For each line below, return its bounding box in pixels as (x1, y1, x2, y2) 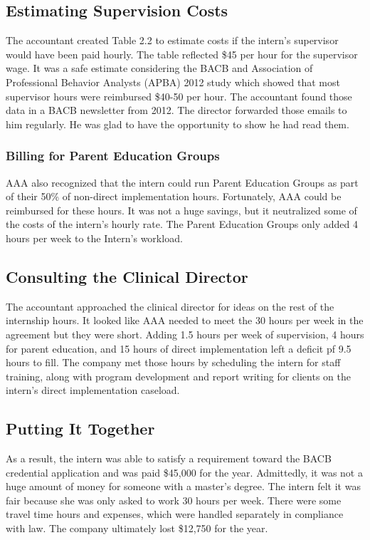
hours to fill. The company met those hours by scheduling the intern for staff (6, 355, 341, 370)
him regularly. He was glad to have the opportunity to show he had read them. (6, 116, 349, 131)
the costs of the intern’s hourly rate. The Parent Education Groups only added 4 (6, 217, 358, 232)
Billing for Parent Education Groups (6, 147, 220, 165)
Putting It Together (6, 417, 155, 440)
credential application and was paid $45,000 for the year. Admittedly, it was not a (6, 464, 363, 479)
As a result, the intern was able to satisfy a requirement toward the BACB (6, 451, 332, 466)
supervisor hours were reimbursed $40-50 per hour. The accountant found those (6, 88, 352, 103)
